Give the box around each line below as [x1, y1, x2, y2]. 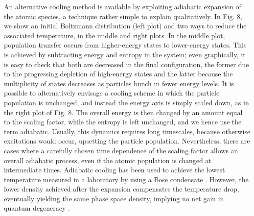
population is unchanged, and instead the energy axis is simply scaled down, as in [4, 97, 249, 107]
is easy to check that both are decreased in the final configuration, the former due [4, 59, 249, 69]
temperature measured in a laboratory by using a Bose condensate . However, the [4, 174, 249, 184]
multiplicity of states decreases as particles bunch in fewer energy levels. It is [4, 78, 234, 88]
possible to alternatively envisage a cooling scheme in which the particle [4, 88, 220, 98]
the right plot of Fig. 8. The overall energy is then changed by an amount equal [4, 107, 243, 117]
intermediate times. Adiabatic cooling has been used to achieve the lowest [4, 165, 225, 175]
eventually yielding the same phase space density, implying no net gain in [4, 193, 224, 203]
